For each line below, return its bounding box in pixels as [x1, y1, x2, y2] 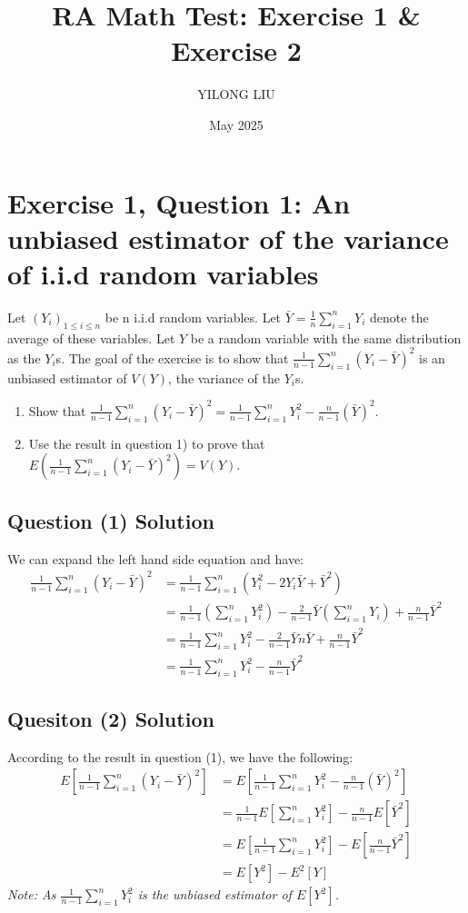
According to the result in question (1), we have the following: [7, 747, 353, 766]
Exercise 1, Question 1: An [7, 184, 351, 221]
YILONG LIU [197, 84, 275, 104]
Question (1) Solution [7, 506, 214, 534]
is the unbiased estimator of [137, 885, 292, 904]
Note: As [7, 885, 56, 904]
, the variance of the [168, 368, 281, 387]
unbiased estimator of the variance [7, 219, 449, 256]
